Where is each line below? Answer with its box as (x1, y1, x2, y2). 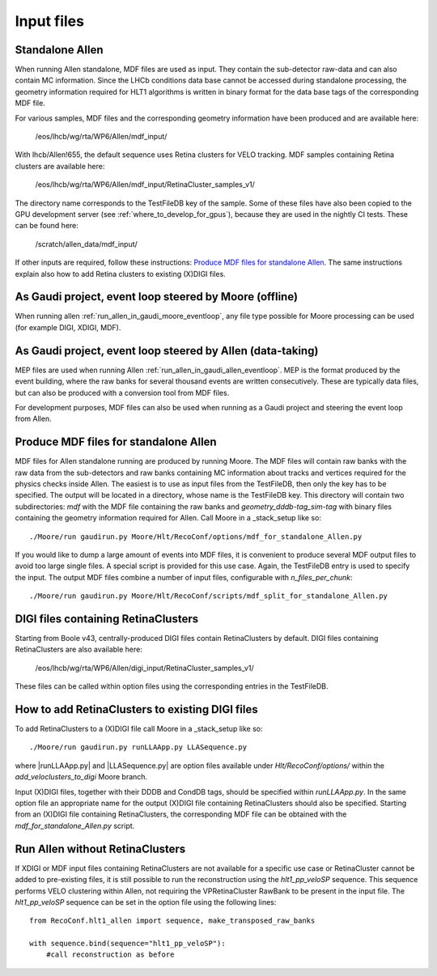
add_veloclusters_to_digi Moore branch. (15, 772, 148, 782)
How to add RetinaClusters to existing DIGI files (15, 702, 258, 716)
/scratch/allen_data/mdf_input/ (35, 239, 138, 248)
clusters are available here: (15, 161, 105, 171)
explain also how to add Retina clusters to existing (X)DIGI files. (15, 269, 226, 278)
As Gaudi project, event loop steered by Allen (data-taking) (15, 344, 319, 358)
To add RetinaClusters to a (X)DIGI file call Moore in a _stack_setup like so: (15, 724, 263, 734)
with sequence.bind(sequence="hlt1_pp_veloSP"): (29, 939, 226, 948)
